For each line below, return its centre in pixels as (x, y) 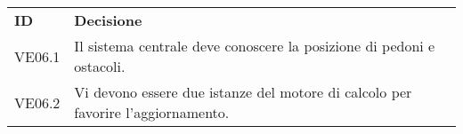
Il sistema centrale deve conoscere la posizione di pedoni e (255, 46)
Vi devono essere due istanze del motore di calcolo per (243, 92)
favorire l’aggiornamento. (152, 112)
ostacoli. (100, 66)
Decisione (108, 20)
